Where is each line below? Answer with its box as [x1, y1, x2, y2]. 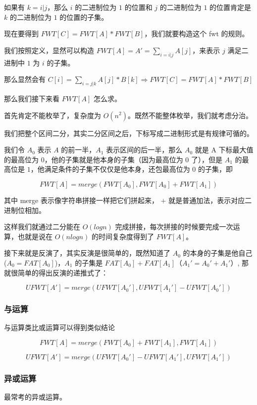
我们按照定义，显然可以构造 [4, 45, 94, 55]
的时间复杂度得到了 [91, 231, 154, 241]
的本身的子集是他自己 [183, 248, 253, 258]
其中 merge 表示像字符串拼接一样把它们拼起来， [4, 195, 158, 205]
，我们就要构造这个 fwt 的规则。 [144, 28, 249, 39]
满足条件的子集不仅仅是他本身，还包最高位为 [44, 164, 190, 174]
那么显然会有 [4, 74, 46, 84]
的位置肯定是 [209, 2, 252, 12]
